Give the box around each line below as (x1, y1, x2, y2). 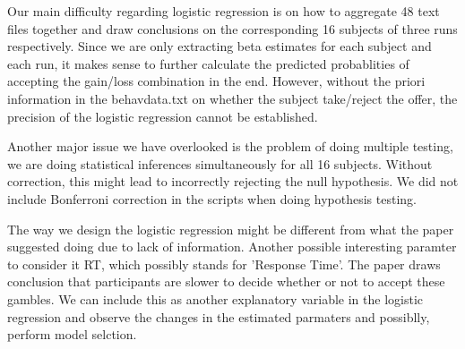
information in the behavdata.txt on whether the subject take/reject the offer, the (7, 89, 458, 107)
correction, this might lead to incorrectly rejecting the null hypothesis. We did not (7, 172, 459, 191)
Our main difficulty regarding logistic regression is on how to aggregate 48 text (7, 2, 440, 20)
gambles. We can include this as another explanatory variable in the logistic (7, 289, 423, 308)
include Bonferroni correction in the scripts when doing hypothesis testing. (7, 189, 417, 208)
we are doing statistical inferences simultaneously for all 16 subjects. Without (7, 154, 433, 173)
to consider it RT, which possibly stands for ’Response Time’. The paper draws (7, 254, 441, 273)
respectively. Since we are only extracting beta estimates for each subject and (7, 37, 432, 55)
